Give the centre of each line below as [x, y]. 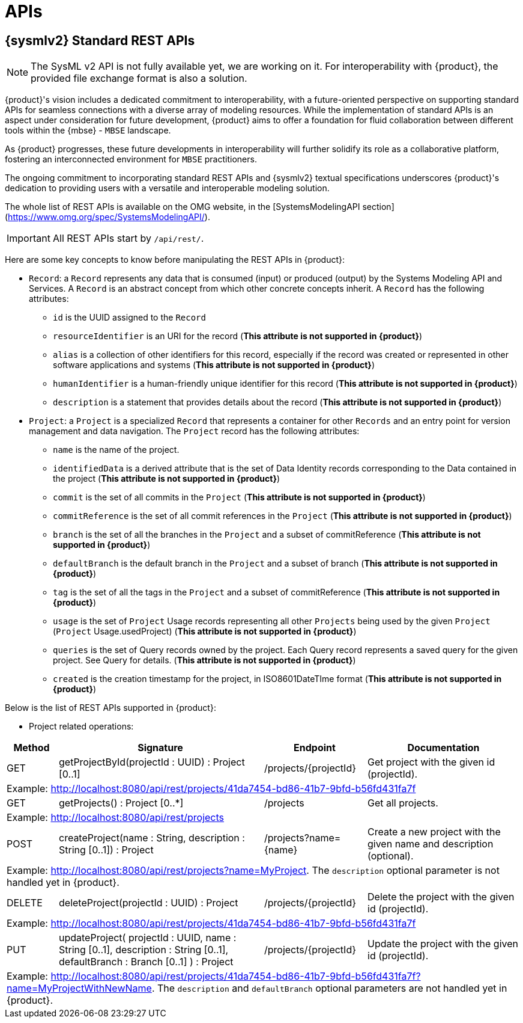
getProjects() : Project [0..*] [121, 803]
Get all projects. [403, 803]
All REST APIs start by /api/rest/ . [128, 238]
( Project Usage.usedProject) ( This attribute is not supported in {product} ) [205, 631]
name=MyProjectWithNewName [79, 988]
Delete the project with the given [441, 897]
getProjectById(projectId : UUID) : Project [152, 762]
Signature [160, 748]
